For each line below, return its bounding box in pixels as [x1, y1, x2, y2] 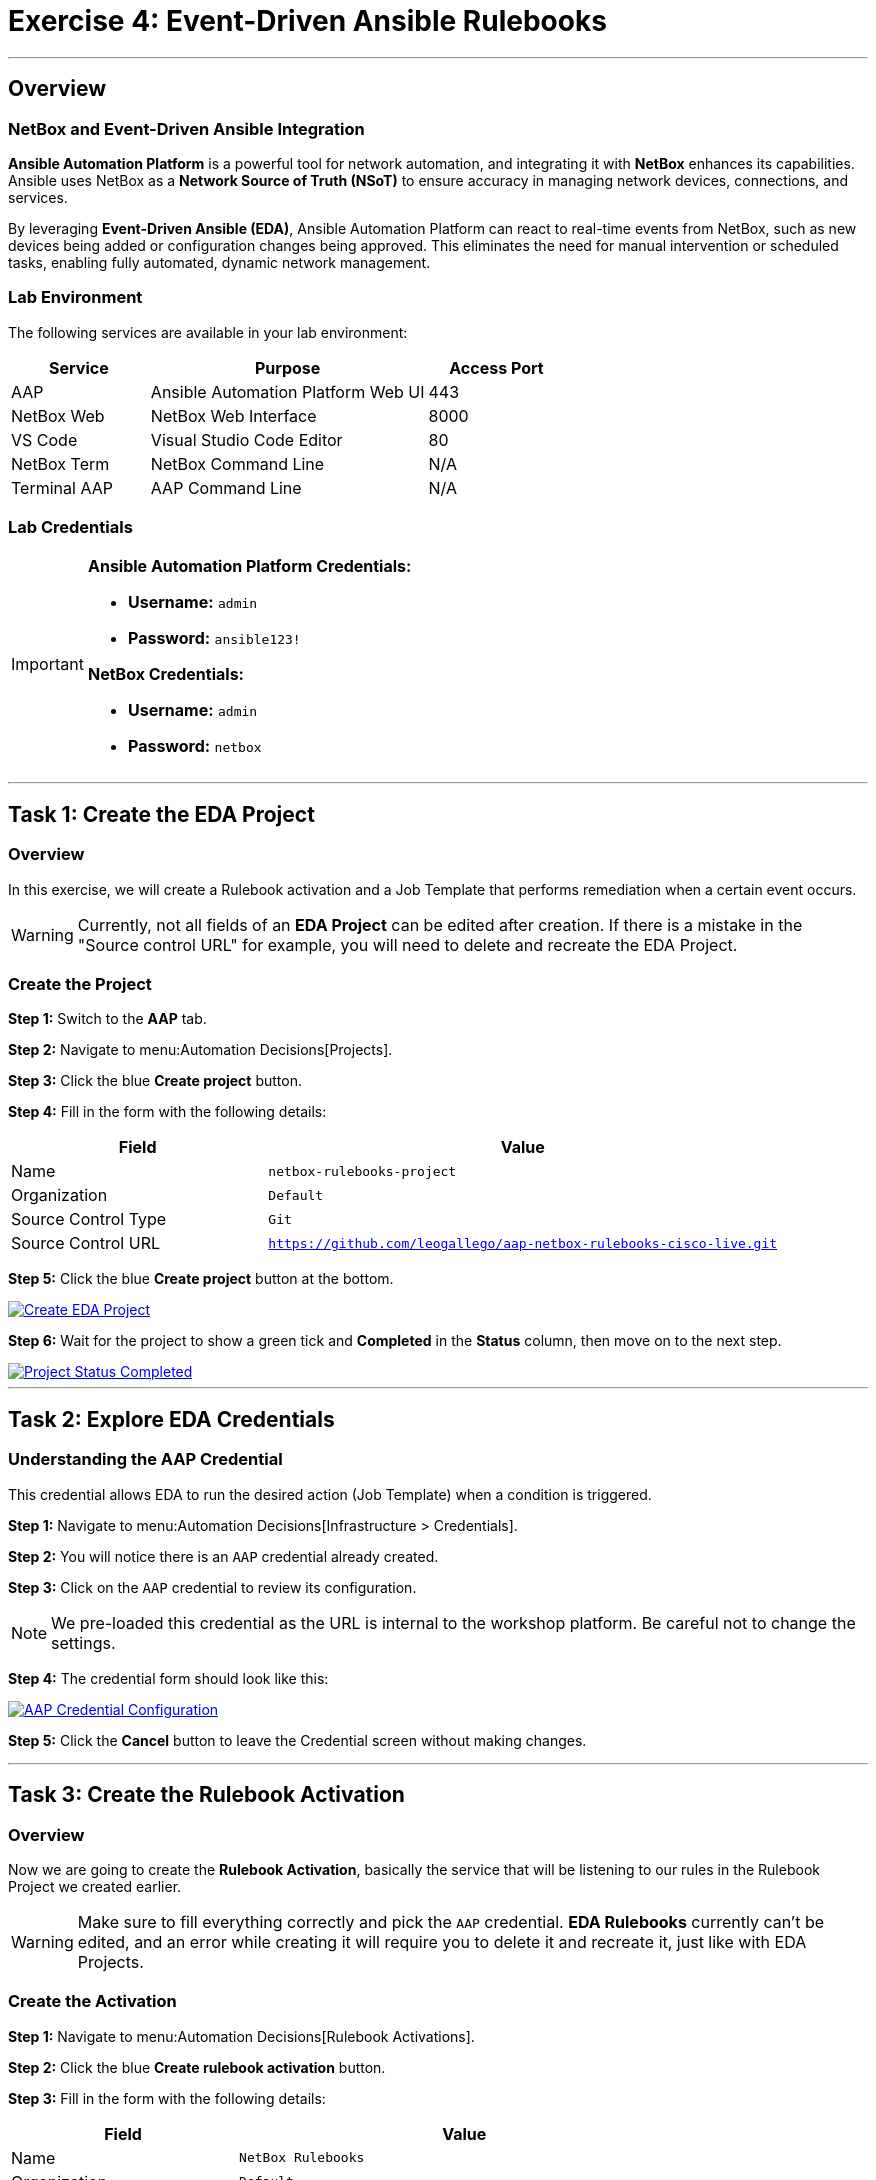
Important [11, 654, 84, 675]
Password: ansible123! [127, 628, 301, 649]
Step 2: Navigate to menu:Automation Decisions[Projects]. [8, 1041, 393, 1059]
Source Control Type [11, 1209, 167, 1230]
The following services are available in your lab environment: [8, 323, 408, 341]
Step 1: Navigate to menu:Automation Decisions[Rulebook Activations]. [8, 2027, 475, 2045]
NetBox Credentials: [87, 664, 244, 685]
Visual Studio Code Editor [150, 429, 343, 450]
